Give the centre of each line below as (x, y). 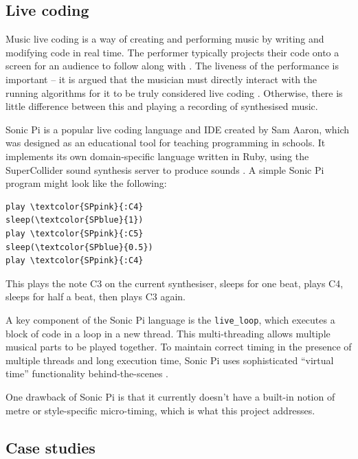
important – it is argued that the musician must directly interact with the (161, 79)
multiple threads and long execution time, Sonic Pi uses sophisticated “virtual (170, 360)
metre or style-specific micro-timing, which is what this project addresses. (160, 410)
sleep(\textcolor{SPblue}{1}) (75, 220)
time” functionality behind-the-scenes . (87, 373)
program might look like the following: (86, 183)
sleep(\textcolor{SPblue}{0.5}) (79, 247)
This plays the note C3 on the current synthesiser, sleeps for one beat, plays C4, (175, 283)
